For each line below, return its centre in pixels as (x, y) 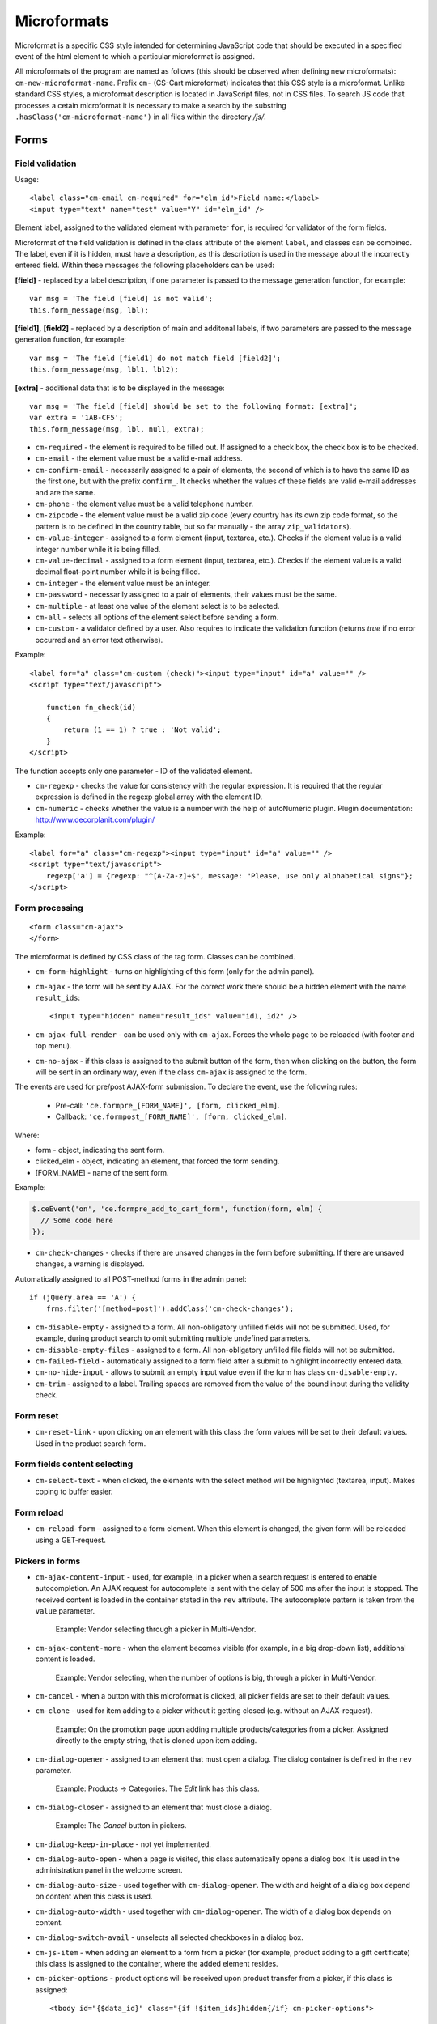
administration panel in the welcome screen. (109, 1870)
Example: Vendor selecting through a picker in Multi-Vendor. (156, 1629)
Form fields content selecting (74, 1464)
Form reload (39, 1512)
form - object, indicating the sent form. (100, 1150)
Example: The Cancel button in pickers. (121, 1826)
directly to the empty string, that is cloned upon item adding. (156, 1741)
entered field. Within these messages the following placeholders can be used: (145, 265)
